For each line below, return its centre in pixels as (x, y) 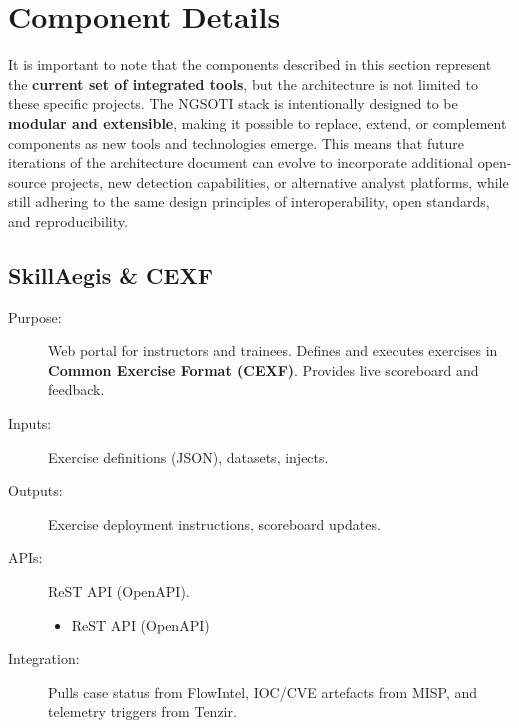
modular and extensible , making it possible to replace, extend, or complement (257, 122)
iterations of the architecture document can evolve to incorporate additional (241, 162)
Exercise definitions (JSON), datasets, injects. (188, 456)
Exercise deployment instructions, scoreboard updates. (214, 523)
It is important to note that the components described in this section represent (250, 64)
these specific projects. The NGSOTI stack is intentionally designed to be (233, 103)
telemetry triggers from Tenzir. (142, 711)
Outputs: (35, 490)
